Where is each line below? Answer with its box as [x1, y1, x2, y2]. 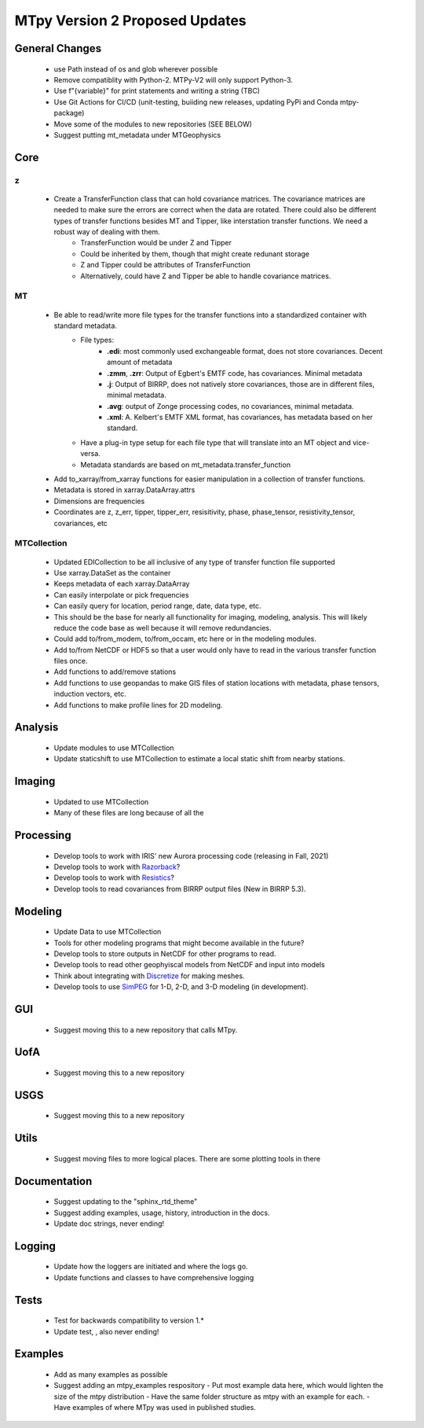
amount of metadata [107, 358, 173, 367]
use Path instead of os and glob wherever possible [53, 64, 218, 74]
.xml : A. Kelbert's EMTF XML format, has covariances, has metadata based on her [107, 413, 373, 422]
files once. [53, 657, 88, 666]
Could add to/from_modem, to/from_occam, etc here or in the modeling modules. [53, 634, 317, 644]
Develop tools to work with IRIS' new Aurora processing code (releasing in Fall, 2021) [53, 851, 329, 860]
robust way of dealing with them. [53, 227, 160, 237]
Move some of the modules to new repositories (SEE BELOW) [53, 119, 253, 129]
